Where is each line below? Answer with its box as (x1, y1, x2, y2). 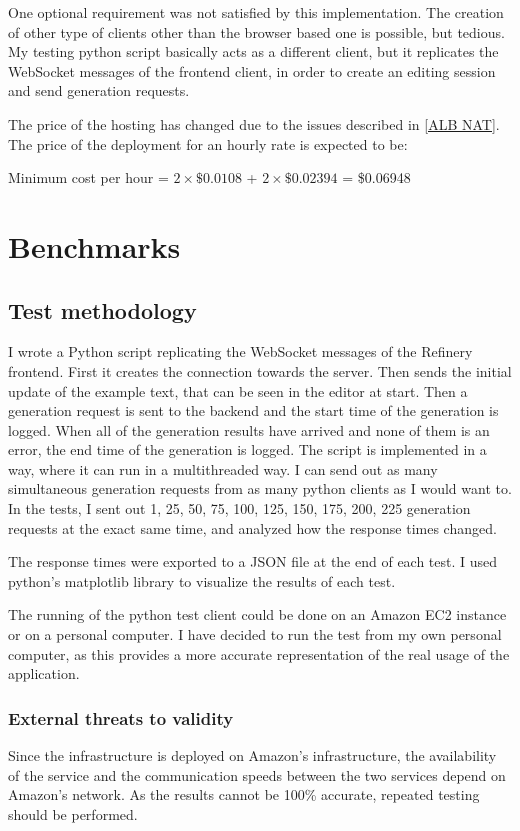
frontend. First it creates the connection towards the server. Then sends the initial (8, 360, 512, 381)
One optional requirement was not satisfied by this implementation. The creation (8, 2, 504, 22)
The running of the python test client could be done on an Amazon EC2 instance (8, 604, 507, 625)
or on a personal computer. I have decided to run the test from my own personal (8, 624, 502, 645)
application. (8, 663, 80, 684)
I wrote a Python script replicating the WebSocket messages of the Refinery (8, 341, 473, 362)
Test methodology (8, 294, 197, 325)
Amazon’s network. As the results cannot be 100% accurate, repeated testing (8, 784, 480, 805)
